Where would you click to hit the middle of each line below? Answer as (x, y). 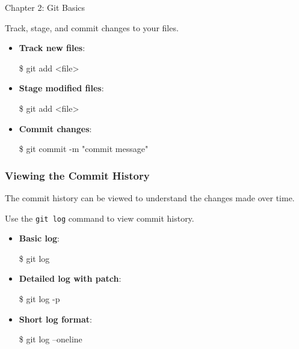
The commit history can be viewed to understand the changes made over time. (150, 197)
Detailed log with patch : (70, 278)
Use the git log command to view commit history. (100, 218)
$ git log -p (39, 299)
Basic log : (39, 238)
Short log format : (55, 319)
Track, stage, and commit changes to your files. (92, 27)
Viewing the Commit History (77, 175)
